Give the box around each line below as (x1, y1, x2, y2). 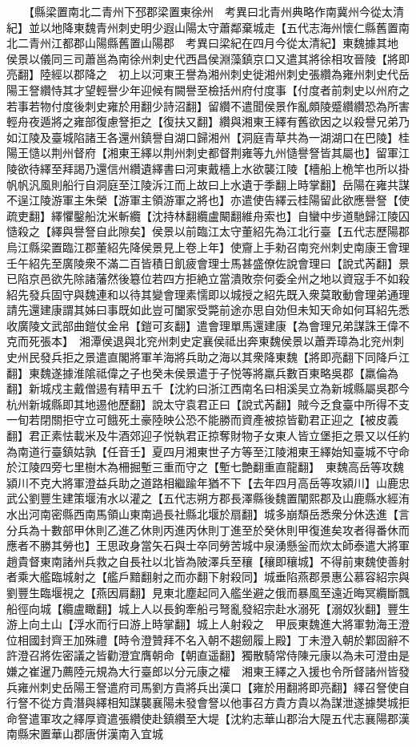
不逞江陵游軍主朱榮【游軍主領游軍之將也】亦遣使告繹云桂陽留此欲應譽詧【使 (6, 192, 410, 208)
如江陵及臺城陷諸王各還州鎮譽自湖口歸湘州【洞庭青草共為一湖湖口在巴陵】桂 (6, 128, 410, 145)
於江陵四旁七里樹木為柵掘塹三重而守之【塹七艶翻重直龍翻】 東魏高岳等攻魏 (6, 458, 404, 475)
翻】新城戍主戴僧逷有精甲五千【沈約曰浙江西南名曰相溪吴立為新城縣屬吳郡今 (6, 380, 410, 397)
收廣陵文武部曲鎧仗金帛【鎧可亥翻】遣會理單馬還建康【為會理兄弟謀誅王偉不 (6, 317, 410, 333)
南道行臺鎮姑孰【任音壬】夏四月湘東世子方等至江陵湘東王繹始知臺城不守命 (17, 442, 410, 459)
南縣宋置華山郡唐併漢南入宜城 (6, 725, 163, 742)
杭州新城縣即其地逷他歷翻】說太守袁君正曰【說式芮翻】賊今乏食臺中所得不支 (6, 395, 410, 412)
